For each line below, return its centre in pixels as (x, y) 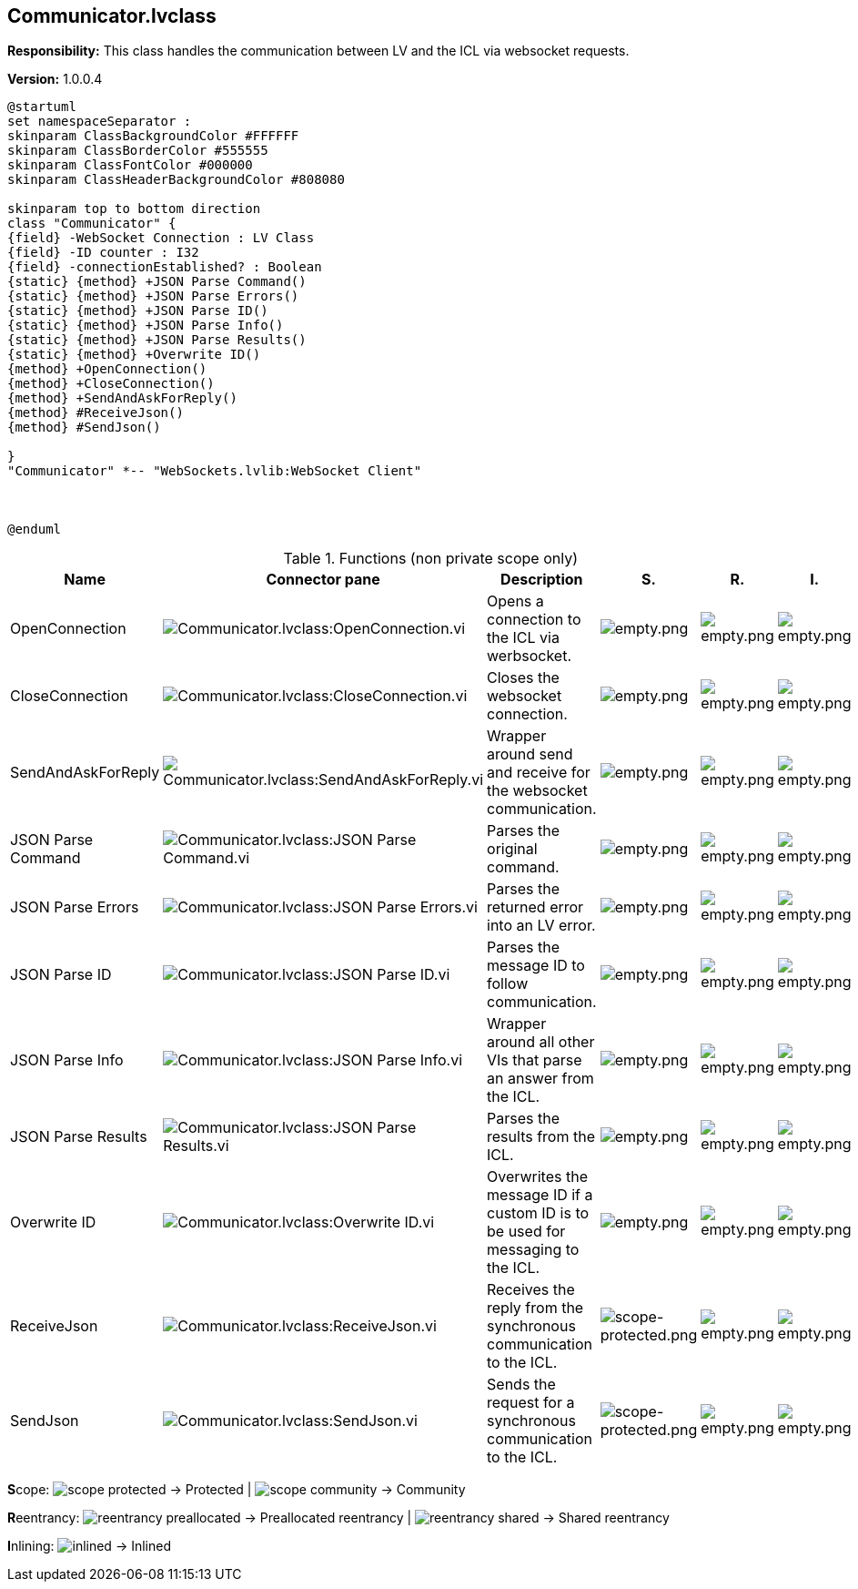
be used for (526, 1232)
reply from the (535, 1308)
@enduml (35, 530)
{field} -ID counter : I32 (103, 253)
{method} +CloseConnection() (111, 384)
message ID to (536, 966)
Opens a (515, 601)
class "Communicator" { (92, 224)
